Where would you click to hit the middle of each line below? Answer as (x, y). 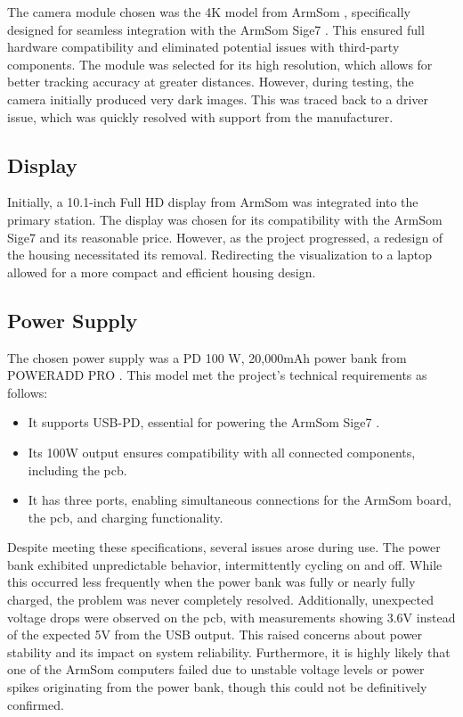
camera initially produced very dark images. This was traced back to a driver (218, 99)
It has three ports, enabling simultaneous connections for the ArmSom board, (240, 500)
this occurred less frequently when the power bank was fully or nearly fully (211, 582)
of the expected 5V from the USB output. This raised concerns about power (215, 635)
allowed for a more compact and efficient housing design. (162, 272)
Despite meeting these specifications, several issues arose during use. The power (224, 547)
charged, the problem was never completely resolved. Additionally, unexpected (221, 600)
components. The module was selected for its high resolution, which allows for (220, 64)
